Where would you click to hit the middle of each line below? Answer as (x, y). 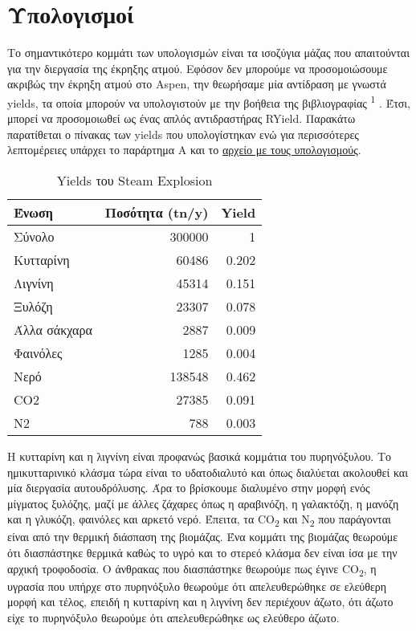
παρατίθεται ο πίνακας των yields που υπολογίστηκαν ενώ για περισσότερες (183, 134)
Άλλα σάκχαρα (53, 329)
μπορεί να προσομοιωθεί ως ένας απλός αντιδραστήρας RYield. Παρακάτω (181, 118)
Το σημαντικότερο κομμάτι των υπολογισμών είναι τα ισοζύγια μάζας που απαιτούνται (208, 53)
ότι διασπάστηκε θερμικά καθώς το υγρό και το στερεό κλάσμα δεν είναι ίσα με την (202, 553)
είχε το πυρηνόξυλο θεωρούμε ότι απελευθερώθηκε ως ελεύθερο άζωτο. (173, 617)
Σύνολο (34, 236)
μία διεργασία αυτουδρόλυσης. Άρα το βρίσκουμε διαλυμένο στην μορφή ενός (189, 488)
